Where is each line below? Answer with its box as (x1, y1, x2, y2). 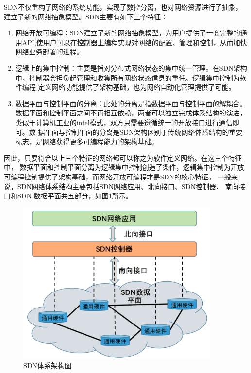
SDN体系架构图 (23, 360, 71, 371)
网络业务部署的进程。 (15, 47, 84, 57)
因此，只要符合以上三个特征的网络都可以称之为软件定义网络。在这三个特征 (4, 152, 242, 162)
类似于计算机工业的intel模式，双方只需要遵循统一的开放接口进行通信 (15, 117, 233, 127)
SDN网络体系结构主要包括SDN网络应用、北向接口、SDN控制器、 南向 (17, 181, 239, 191)
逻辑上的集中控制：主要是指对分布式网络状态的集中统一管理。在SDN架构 (15, 63, 247, 73)
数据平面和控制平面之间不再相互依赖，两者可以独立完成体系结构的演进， (15, 108, 247, 118)
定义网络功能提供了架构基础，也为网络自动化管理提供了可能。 (38, 82, 235, 92)
